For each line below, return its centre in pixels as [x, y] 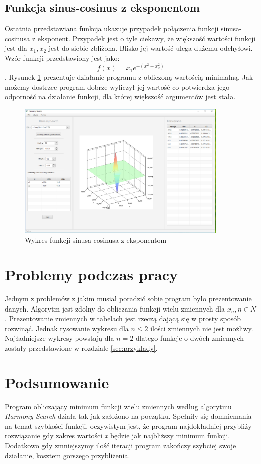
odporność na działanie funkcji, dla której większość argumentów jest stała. [120, 97]
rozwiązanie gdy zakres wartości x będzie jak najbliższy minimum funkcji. [117, 436]
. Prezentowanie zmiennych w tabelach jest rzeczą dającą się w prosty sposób [123, 318]
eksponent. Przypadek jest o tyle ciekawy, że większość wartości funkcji [147, 38]
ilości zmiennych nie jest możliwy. [202, 328]
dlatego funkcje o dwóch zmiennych [190, 338]
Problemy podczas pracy [91, 275]
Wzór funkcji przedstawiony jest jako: [62, 57]
